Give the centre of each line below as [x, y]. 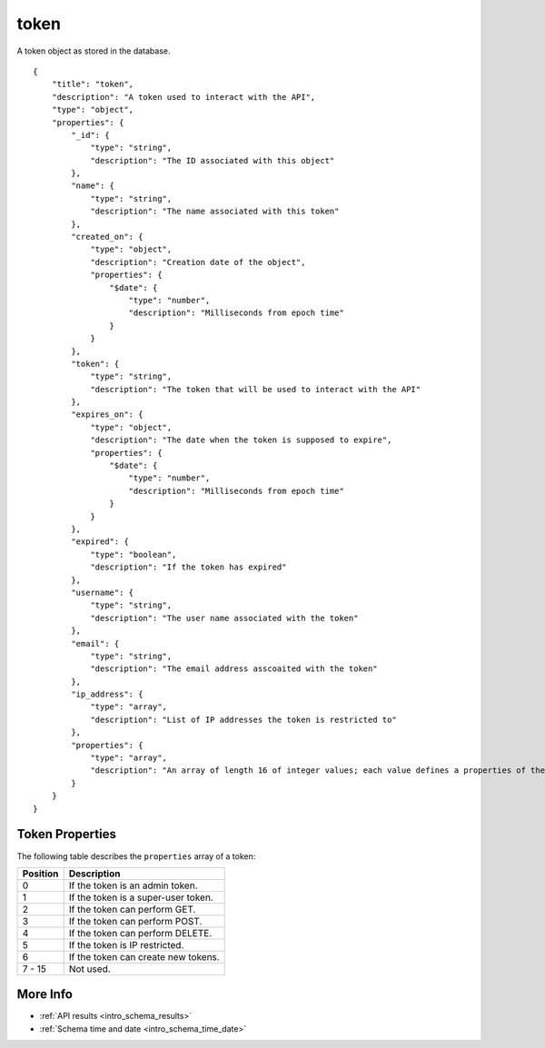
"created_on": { [107, 237]
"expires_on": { [107, 415]
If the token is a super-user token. [141, 897]
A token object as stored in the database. [94, 51]
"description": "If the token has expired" [188, 567]
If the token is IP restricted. [126, 944]
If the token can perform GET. [132, 909]
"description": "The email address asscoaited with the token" [234, 669]
